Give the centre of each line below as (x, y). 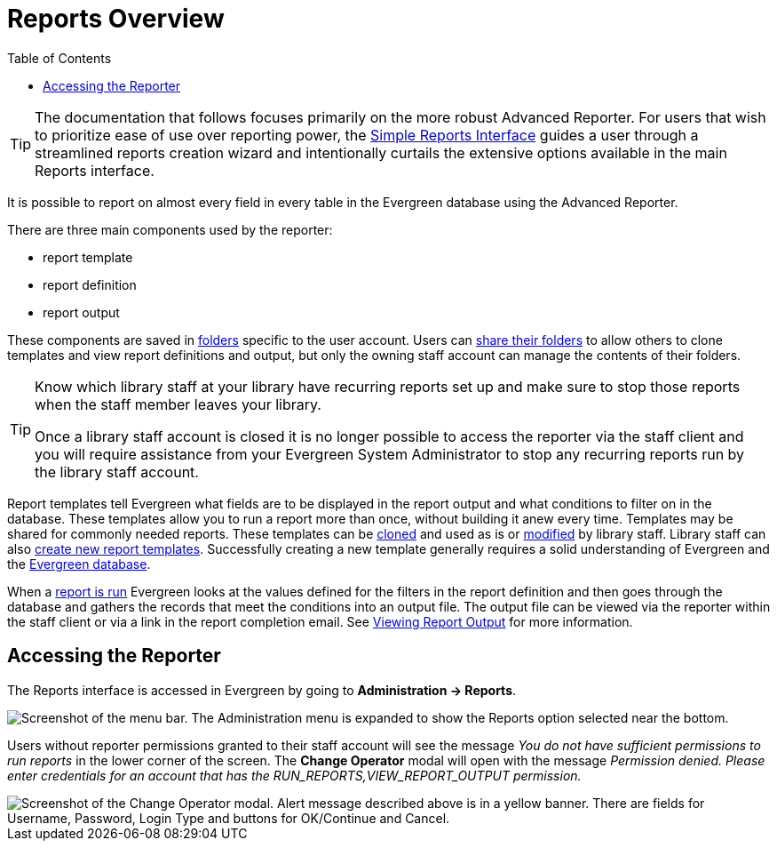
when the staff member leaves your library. (178, 404)
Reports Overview (116, 19)
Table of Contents (59, 58)
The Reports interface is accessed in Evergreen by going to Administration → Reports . (262, 690)
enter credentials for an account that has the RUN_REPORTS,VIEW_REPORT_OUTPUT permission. (294, 775)
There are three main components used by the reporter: (170, 229)
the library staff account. (117, 472)
